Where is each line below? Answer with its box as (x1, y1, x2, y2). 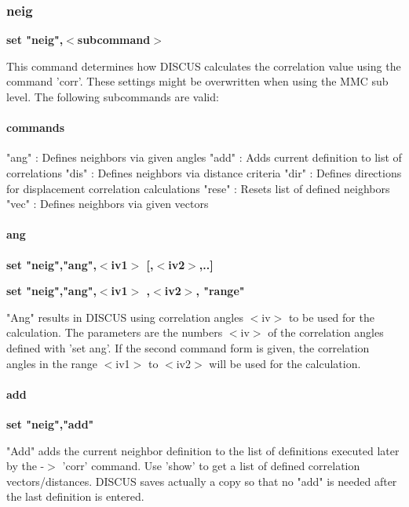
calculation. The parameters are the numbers (6, 324, 223, 341)
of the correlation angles (268, 324, 384, 341)
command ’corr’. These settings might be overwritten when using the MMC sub (6, 73, 389, 89)
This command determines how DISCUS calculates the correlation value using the (6, 57, 401, 74)
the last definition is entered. (6, 488, 144, 505)
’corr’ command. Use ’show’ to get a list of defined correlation (62, 458, 360, 474)
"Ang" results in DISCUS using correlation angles (6, 308, 243, 325)
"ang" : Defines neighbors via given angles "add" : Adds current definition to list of (6, 149, 402, 166)
